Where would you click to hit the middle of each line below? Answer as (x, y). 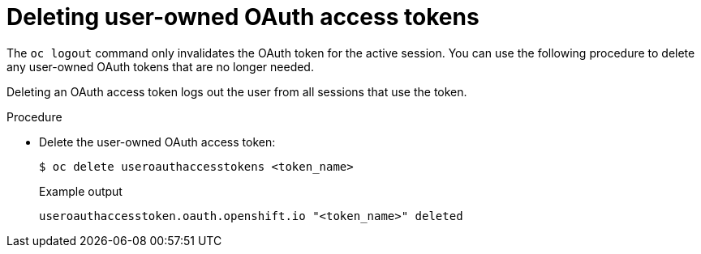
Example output (81, 191)
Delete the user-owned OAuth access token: (157, 142)
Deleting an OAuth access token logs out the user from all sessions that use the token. (237, 91)
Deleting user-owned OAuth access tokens (243, 17)
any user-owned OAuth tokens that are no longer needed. (160, 66)
